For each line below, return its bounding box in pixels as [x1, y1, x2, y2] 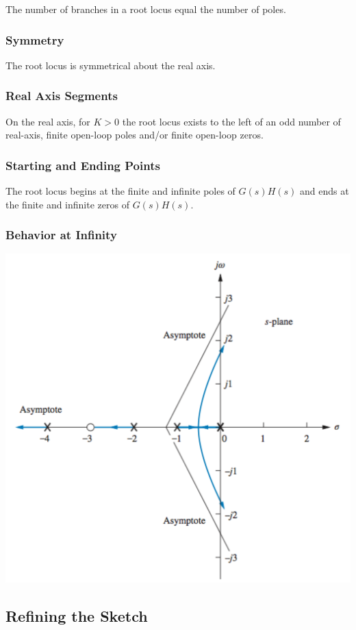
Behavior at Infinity [5, 226, 117, 243]
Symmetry [5, 31, 64, 48]
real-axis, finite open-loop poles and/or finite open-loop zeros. [5, 128, 264, 142]
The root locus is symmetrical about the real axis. [5, 58, 216, 72]
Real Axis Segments [5, 87, 118, 104]
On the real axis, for [5, 114, 90, 128]
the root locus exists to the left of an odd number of [122, 114, 341, 128]
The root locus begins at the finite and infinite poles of [5, 184, 236, 198]
